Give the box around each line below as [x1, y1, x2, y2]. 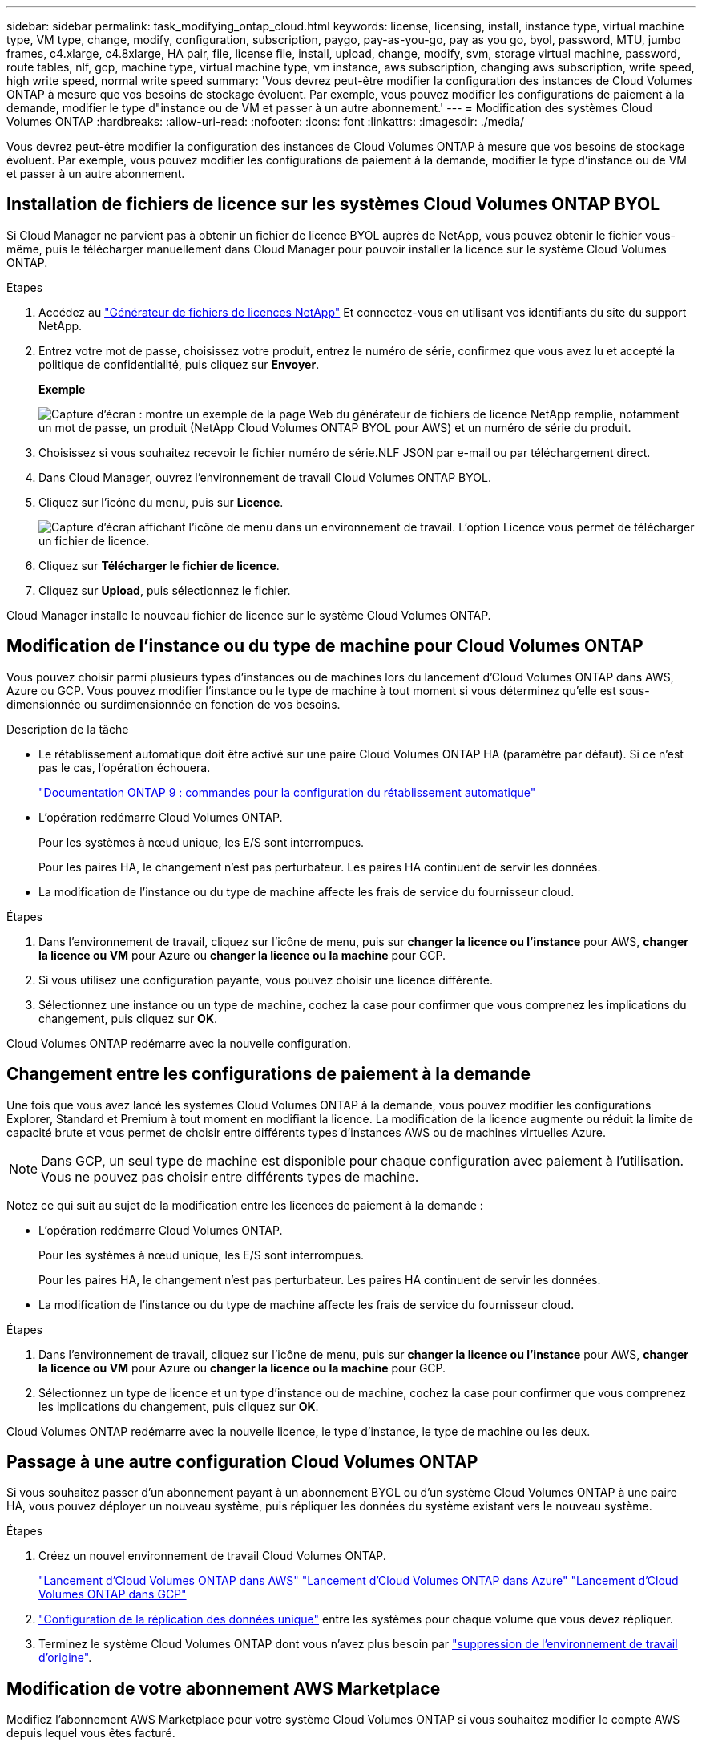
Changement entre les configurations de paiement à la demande [6, 1064, 531, 1085]
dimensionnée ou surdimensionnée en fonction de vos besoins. [6, 697, 341, 711]
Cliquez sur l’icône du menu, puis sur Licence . [38, 495, 284, 509]
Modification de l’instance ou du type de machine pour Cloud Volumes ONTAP [6, 636, 643, 657]
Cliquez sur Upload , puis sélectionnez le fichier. [38, 583, 291, 597]
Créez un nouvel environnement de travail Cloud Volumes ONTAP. [38, 1549, 386, 1563]
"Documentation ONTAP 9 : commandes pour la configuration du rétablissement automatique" [38, 785, 536, 799]
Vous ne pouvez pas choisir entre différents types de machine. [41, 1168, 419, 1185]
